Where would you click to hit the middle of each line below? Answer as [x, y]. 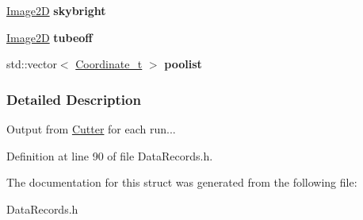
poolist [183, 64]
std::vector [32, 64]
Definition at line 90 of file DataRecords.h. [110, 155]
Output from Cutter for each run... [91, 129]
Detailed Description [74, 99]
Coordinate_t [109, 64]
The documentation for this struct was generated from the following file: [182, 182]
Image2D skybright [56, 10]
